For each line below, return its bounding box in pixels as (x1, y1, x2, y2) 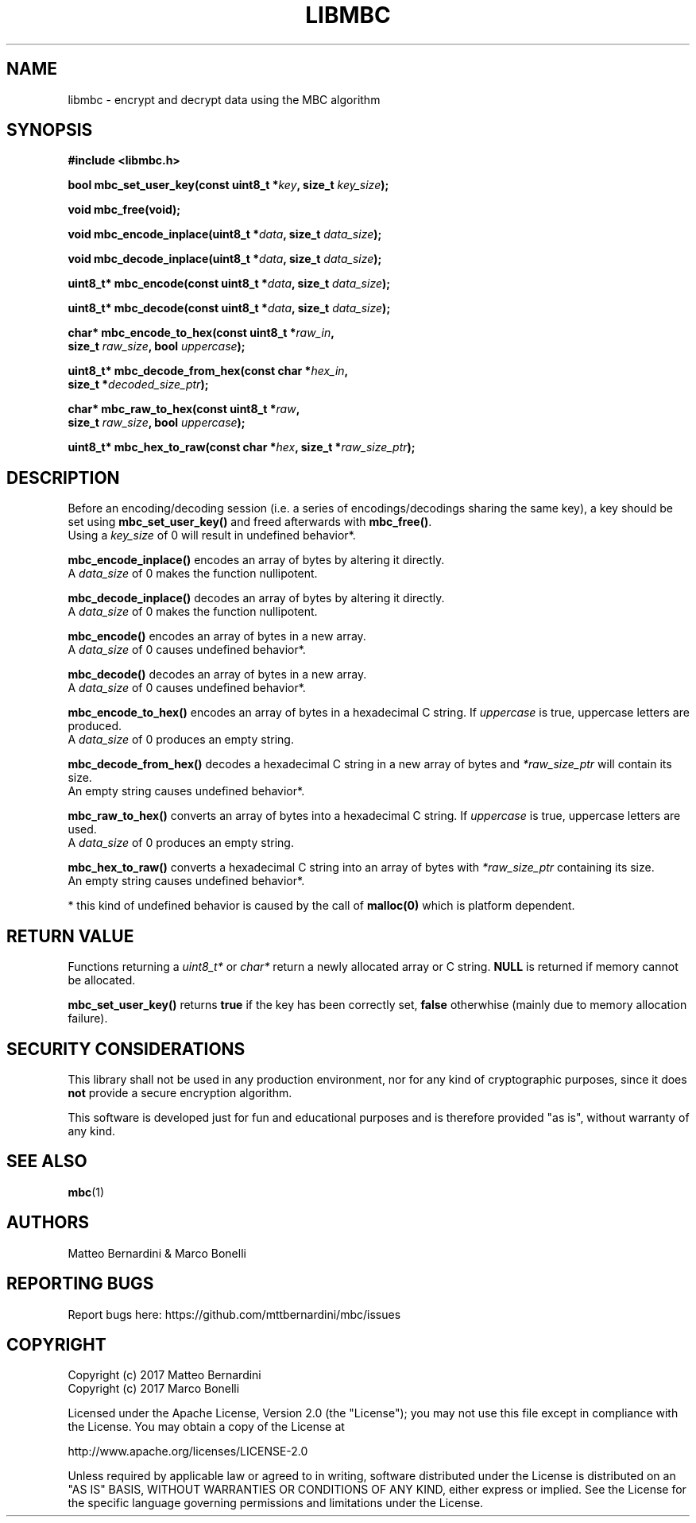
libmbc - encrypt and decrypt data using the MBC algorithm (68, 92, 381, 106)
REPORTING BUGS (6, 1274, 154, 1294)
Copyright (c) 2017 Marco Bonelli (68, 1382, 240, 1396)
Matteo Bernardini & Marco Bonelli (68, 1246, 246, 1260)
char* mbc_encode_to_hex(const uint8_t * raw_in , (68, 326, 334, 340)
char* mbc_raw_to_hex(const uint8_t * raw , (68, 402, 300, 416)
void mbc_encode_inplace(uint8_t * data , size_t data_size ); (68, 227, 382, 242)
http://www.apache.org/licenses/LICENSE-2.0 (68, 1444, 308, 1459)
